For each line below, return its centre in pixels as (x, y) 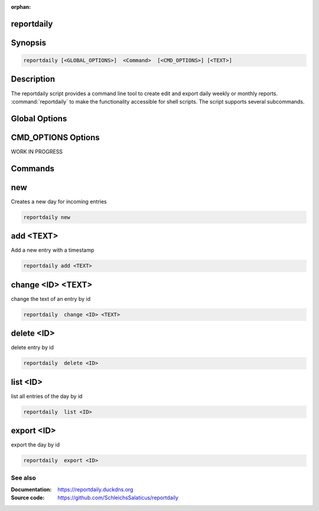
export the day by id (35, 445)
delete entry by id (32, 348)
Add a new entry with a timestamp (53, 250)
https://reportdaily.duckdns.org (95, 489)
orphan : (21, 7)
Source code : (28, 498)
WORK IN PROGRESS (37, 152)
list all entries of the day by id (47, 396)
